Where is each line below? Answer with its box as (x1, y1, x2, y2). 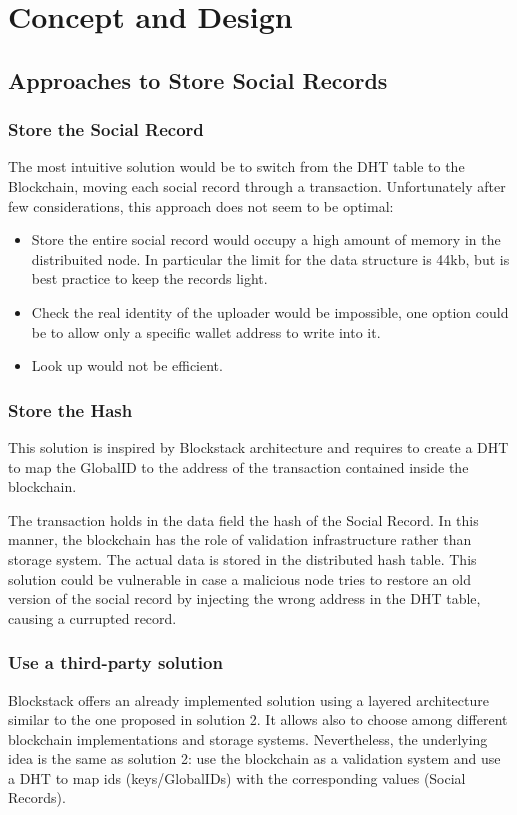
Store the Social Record (8, 117, 204, 142)
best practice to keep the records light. (31, 268, 268, 289)
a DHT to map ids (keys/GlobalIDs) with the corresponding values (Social (8, 767, 466, 788)
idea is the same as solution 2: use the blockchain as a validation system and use (8, 748, 501, 769)
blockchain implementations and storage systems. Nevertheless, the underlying (8, 728, 488, 749)
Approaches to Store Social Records (8, 64, 388, 95)
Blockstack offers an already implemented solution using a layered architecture (8, 689, 489, 710)
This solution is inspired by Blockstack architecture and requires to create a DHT (8, 436, 509, 457)
